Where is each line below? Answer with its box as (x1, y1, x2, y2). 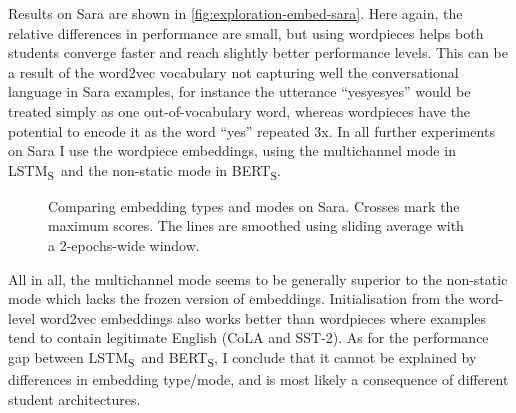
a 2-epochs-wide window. (48, 235, 200, 256)
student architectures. (8, 388, 141, 409)
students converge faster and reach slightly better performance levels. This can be (8, 42, 508, 63)
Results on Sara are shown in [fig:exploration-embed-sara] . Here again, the (8, 3, 463, 23)
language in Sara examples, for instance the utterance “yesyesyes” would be (8, 81, 471, 102)
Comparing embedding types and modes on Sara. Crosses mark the (48, 195, 460, 216)
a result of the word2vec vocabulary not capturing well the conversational (8, 61, 459, 82)
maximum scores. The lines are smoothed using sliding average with (48, 215, 464, 236)
